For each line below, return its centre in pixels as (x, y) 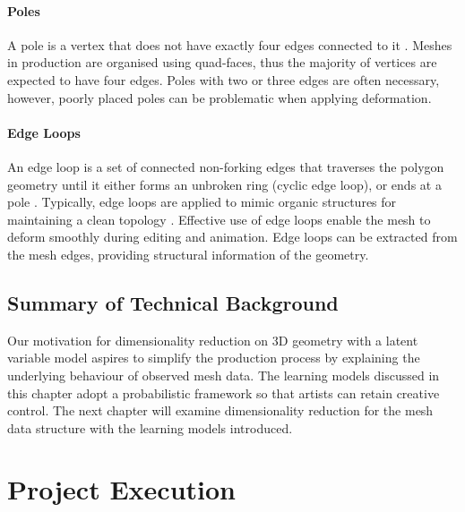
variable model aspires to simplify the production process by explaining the (214, 358)
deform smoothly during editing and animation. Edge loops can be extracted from (232, 237)
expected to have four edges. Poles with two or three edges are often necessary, (224, 79)
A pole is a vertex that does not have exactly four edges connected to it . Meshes (230, 44)
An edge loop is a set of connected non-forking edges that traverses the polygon (226, 166)
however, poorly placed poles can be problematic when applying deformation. (220, 97)
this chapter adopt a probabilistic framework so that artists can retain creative (224, 393)
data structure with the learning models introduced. (150, 427)
